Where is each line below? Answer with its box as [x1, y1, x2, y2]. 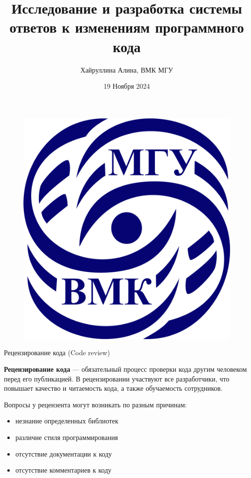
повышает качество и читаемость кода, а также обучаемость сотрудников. [4, 383, 223, 393]
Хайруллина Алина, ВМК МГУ [80, 64, 173, 75]
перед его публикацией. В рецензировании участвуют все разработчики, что [4, 373, 230, 383]
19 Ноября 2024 [103, 81, 150, 91]
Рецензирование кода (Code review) [4, 347, 110, 358]
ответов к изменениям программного [9, 17, 244, 37]
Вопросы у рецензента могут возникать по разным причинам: [4, 399, 187, 409]
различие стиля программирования [15, 432, 118, 442]
